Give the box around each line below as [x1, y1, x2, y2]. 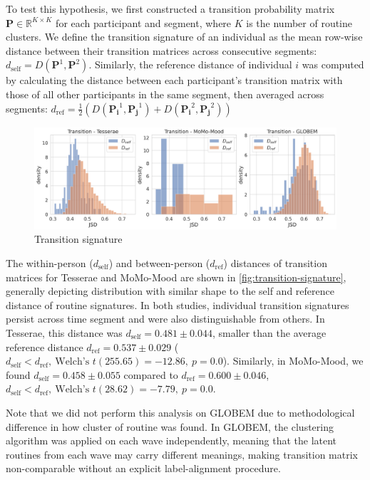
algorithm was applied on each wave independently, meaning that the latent [6, 433, 337, 448]
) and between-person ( [108, 256, 210, 271]
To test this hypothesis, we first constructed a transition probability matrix [6, 1, 335, 16]
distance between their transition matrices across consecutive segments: [6, 43, 317, 58]
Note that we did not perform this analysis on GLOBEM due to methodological [6, 405, 355, 419]
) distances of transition [223, 256, 327, 271]
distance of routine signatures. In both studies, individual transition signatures [6, 297, 349, 312]
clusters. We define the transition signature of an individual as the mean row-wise [6, 29, 363, 44]
